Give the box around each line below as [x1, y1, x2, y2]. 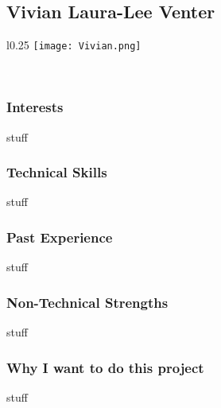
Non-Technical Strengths [6, 292, 169, 312]
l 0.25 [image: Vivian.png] [6, 37, 142, 53]
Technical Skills [6, 162, 107, 182]
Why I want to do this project [6, 357, 204, 377]
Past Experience [6, 227, 113, 247]
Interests [6, 97, 64, 117]
